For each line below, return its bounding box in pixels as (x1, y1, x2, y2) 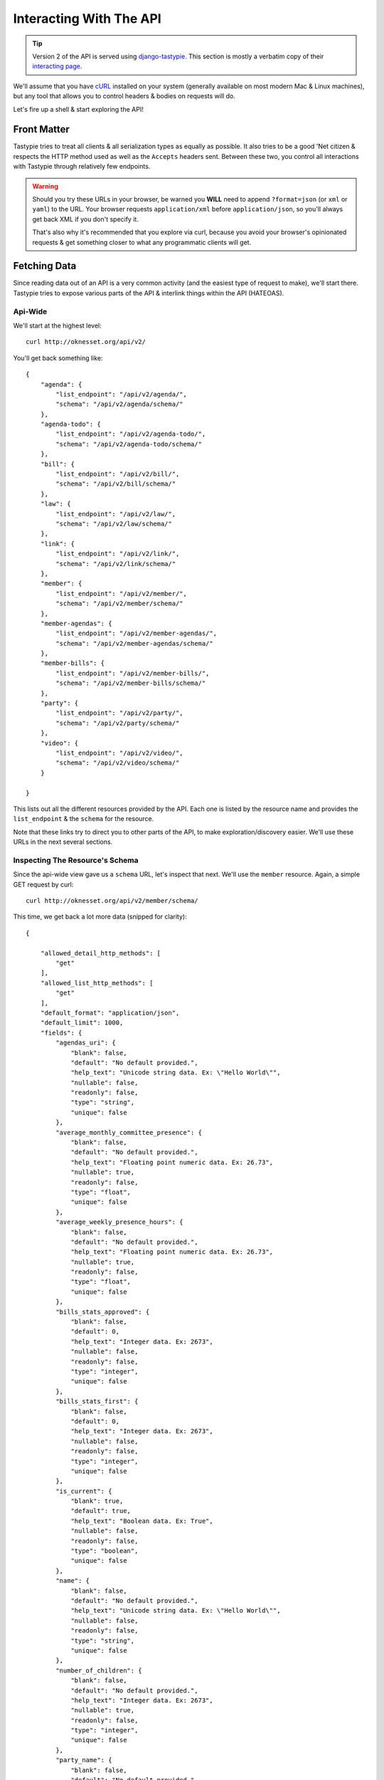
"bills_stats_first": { (55, 1398, 139, 1405)
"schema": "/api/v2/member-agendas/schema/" (55, 639, 213, 647)
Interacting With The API (13, 11, 161, 26)
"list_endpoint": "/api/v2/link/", (55, 550, 180, 558)
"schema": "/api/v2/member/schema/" (55, 600, 184, 608)
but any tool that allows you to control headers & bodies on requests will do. (13, 92, 236, 100)
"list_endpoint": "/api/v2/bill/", (55, 470, 180, 478)
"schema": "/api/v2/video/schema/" (55, 759, 180, 767)
